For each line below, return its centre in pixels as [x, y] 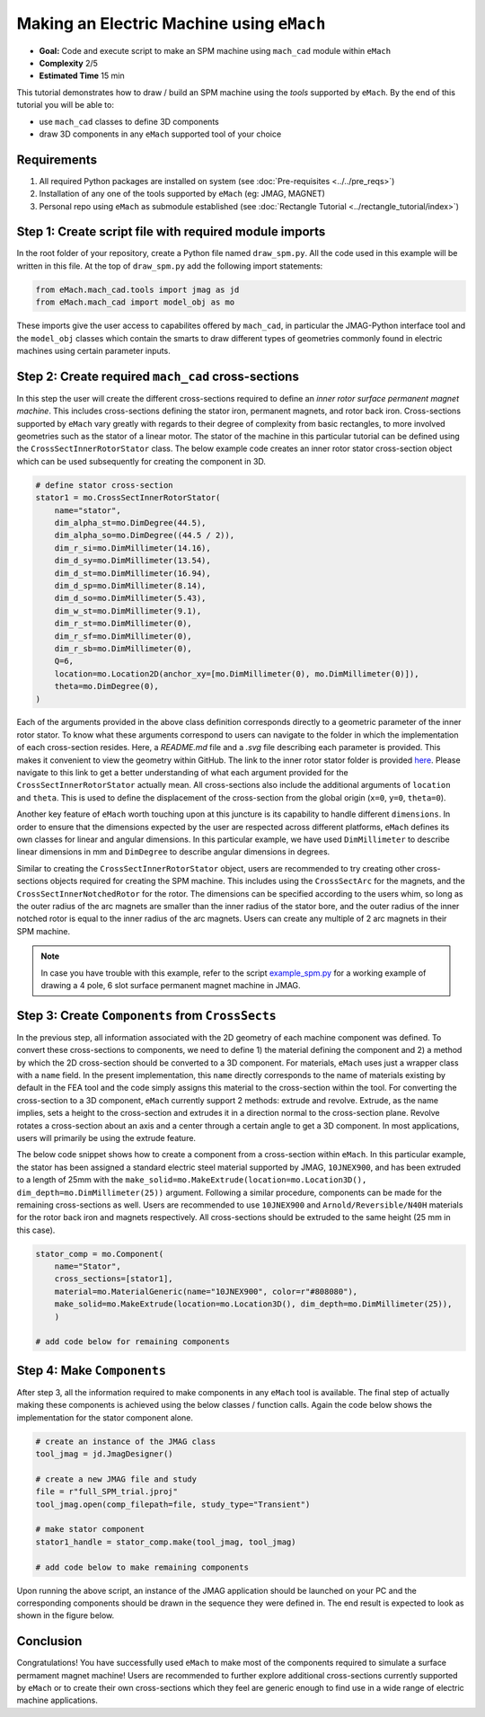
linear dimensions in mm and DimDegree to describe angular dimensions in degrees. [173, 852]
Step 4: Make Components [91, 1370]
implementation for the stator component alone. [105, 1417]
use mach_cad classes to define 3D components [129, 121]
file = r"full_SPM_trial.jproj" [107, 1492]
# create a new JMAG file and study [116, 1479]
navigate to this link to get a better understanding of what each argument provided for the [183, 773]
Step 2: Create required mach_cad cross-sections [158, 376]
